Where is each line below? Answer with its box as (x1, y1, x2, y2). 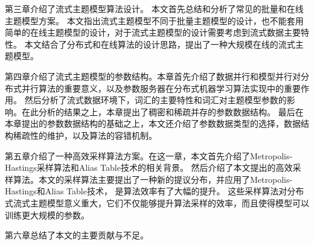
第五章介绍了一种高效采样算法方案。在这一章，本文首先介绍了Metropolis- (5, 149, 293, 162)
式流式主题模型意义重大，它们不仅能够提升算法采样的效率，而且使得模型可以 (5, 196, 309, 209)
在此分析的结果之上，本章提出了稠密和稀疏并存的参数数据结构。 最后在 (21, 105, 304, 118)
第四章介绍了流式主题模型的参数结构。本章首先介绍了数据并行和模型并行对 (5, 69, 301, 82)
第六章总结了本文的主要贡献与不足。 (5, 229, 149, 241)
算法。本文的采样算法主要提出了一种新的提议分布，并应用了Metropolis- (13, 173, 293, 185)
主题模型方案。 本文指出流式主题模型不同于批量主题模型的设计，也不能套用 (5, 14, 304, 27)
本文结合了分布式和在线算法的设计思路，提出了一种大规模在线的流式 (24, 37, 295, 50)
